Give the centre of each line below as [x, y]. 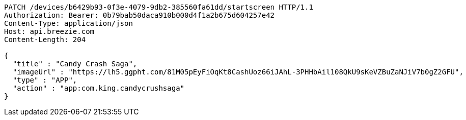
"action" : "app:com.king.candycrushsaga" [99, 88]
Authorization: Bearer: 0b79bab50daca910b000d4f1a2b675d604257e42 [140, 15]
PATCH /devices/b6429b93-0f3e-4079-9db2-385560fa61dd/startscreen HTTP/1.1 [159, 7]
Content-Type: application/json [68, 23]
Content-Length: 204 [45, 39]
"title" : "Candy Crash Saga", [75, 64]
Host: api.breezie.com [49, 31]
